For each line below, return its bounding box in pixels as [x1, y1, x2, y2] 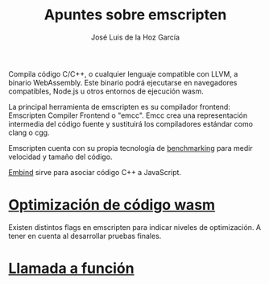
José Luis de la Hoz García [91, 32, 180, 42]
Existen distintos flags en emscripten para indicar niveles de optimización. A [8, 222, 262, 232]
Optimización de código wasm [8, 196, 216, 215]
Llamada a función [8, 260, 134, 278]
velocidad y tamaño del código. [8, 152, 113, 161]
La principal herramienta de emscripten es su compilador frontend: [8, 102, 231, 111]
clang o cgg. [8, 127, 50, 137]
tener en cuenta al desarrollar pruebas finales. [8, 231, 162, 240]
